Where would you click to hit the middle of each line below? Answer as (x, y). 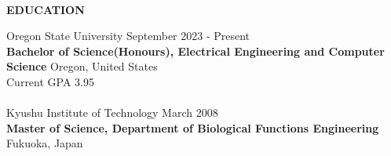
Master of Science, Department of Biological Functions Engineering (193, 127)
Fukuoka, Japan (45, 143)
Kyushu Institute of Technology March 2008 (112, 112)
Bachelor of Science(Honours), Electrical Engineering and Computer (195, 51)
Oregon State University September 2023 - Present (128, 36)
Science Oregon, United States (82, 66)
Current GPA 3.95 (50, 81)
